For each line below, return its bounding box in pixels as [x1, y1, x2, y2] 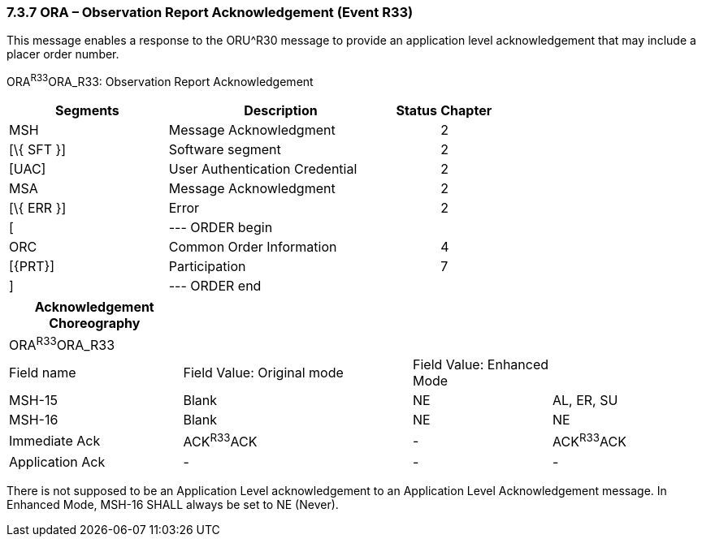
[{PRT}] [9, 258, 55, 275]
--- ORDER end [168, 278, 262, 295]
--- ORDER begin [168, 219, 273, 236]
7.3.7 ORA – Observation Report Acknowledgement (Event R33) [6, 4, 414, 20]
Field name [9, 364, 76, 381]
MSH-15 [9, 392, 58, 409]
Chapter [440, 102, 492, 119]
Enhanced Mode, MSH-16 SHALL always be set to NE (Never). [6, 497, 339, 511]
